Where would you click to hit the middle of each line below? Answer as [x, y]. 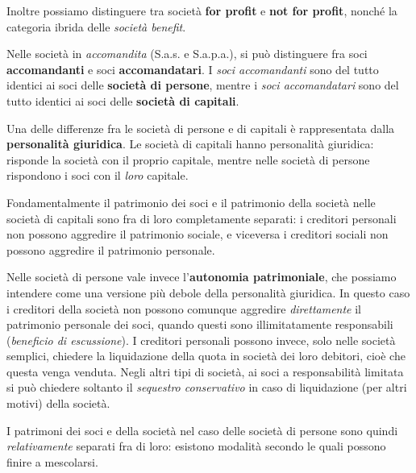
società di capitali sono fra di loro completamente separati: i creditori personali [202, 218]
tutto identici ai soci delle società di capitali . [123, 100]
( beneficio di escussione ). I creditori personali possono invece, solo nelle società [201, 340]
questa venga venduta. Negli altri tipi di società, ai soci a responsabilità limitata [205, 371]
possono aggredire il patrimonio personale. [111, 249]
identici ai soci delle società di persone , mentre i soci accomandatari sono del [203, 85]
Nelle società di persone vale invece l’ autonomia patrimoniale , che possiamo [202, 277]
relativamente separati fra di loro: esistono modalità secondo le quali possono [196, 446]
